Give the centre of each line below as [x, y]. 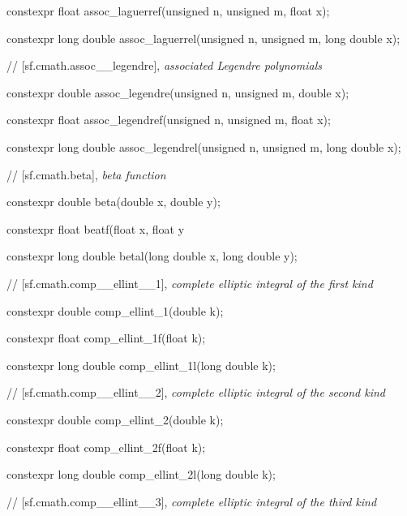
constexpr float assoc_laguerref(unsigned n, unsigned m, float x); [168, 11]
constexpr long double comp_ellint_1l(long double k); [141, 365]
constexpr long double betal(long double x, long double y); [152, 256]
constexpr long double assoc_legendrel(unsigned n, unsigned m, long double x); [204, 146]
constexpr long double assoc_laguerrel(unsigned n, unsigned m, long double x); [203, 38]
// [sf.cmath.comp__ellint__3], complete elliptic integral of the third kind [192, 501]
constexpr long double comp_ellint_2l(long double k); [141, 474]
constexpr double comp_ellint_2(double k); [115, 419]
